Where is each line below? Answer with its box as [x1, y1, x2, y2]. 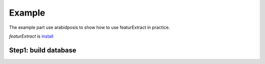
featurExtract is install [9, 33, 54, 39]
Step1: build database [9, 46, 77, 54]
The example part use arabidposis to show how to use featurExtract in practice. [9, 24, 170, 30]
